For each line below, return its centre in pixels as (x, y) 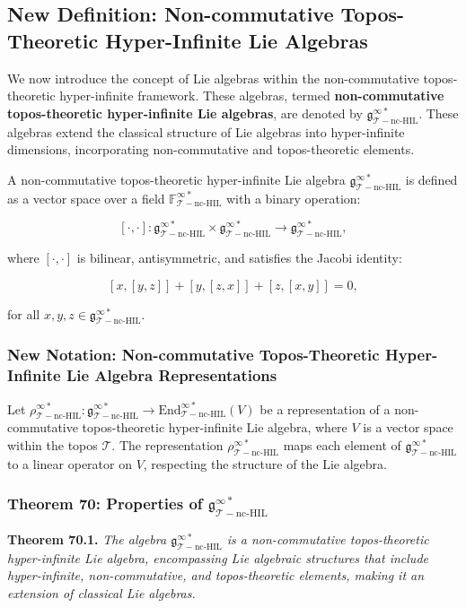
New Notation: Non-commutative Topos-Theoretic (193, 355)
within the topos (53, 444)
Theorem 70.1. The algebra (87, 539)
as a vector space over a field (86, 198)
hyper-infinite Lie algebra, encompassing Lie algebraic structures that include (218, 557)
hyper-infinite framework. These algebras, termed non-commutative (252, 96)
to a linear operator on (70, 463)
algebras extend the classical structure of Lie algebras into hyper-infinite (206, 131)
